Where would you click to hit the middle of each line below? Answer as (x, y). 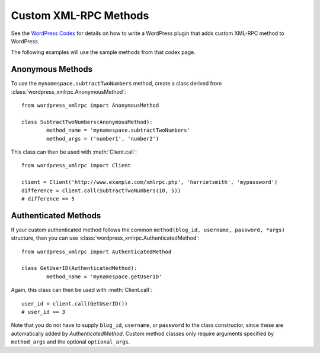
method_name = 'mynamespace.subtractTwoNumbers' (119, 130)
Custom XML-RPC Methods (80, 15)
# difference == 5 (48, 198)
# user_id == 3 (44, 312)
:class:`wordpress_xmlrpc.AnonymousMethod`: (68, 91)
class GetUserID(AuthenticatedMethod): (79, 268)
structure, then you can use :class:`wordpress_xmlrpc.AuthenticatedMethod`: (105, 238)
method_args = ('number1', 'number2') (103, 139)
